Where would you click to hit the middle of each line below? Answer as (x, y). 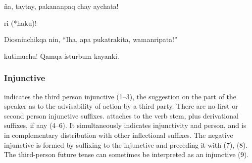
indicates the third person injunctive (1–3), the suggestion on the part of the (120, 96)
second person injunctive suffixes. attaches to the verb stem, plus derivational (121, 115)
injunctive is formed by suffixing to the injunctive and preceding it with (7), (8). (126, 144)
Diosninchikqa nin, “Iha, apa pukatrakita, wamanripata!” (91, 39)
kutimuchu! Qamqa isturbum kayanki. (62, 56)
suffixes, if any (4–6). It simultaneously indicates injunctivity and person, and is (125, 125)
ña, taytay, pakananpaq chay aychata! (61, 6)
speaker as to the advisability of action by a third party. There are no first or (121, 106)
